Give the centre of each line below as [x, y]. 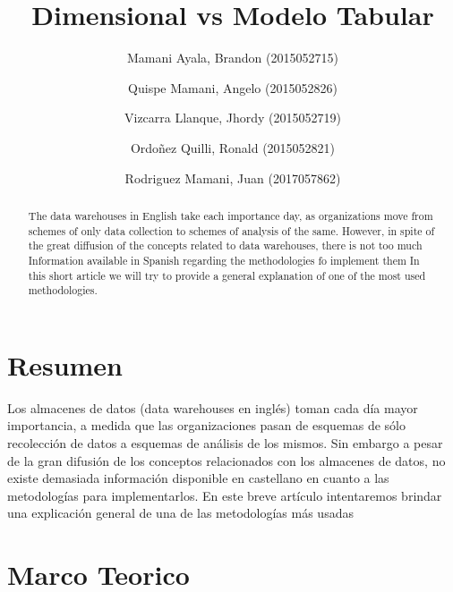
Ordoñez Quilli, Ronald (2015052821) [233, 147]
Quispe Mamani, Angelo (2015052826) [233, 87]
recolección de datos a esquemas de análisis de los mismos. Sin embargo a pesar [225, 442]
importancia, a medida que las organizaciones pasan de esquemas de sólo [207, 425]
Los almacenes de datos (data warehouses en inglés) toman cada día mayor [213, 407]
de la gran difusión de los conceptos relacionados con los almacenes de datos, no [226, 460]
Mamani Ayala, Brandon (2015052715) [233, 58]
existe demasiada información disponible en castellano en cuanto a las [198, 478]
